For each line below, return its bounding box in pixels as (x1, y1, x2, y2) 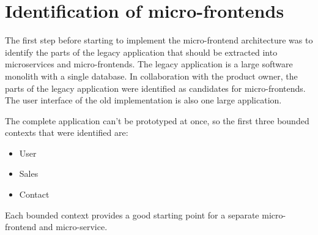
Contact (19, 188, 50, 201)
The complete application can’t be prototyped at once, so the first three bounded (5, 114, 309, 127)
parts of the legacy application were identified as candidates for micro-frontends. (5, 81, 306, 94)
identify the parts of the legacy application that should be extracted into (5, 45, 278, 58)
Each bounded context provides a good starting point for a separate (5, 208, 259, 221)
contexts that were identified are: (5, 126, 128, 139)
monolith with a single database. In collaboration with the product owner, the (5, 69, 298, 82)
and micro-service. (39, 220, 108, 233)
